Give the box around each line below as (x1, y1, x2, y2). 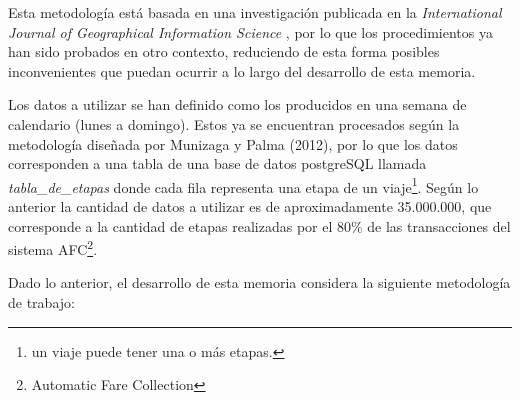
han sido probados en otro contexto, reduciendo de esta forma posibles (8, 41, 440, 62)
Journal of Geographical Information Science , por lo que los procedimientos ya (8, 21, 493, 42)
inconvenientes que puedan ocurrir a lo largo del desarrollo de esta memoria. (8, 60, 476, 81)
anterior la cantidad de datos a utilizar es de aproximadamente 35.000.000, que (8, 196, 492, 216)
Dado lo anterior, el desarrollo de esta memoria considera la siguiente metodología (8, 272, 511, 293)
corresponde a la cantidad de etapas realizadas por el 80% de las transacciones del (8, 215, 511, 236)
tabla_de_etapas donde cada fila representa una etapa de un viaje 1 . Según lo (8, 173, 479, 197)
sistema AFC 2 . (8, 236, 98, 259)
